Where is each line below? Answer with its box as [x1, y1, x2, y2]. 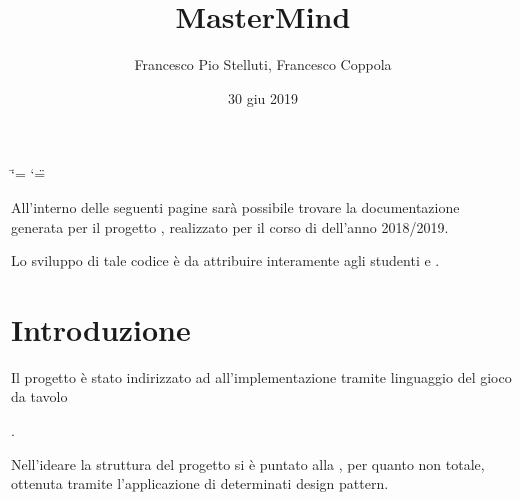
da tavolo [11, 386, 68, 407]
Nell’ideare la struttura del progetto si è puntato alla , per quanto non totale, [11, 453, 485, 474]
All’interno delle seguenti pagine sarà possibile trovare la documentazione [11, 196, 460, 217]
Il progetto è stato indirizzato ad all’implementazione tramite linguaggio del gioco [11, 366, 512, 387]
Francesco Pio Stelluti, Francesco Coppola [134, 54, 392, 75]
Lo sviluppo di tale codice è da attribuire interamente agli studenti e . [11, 250, 440, 271]
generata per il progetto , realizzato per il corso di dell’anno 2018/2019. [11, 216, 449, 237]
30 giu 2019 [228, 87, 298, 108]
